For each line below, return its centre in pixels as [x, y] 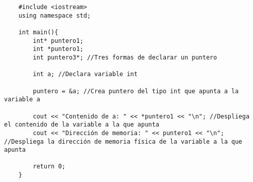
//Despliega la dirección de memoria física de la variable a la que [123, 141]
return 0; [49, 167]
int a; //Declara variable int [85, 74]
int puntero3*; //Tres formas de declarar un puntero [125, 57]
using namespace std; [54, 15]
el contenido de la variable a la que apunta [82, 125]
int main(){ [38, 32]
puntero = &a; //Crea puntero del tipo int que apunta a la [136, 91]
